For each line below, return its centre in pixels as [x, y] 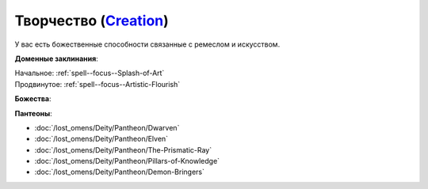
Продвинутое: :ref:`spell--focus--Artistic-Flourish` [97, 84]
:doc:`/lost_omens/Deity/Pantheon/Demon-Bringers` [120, 172]
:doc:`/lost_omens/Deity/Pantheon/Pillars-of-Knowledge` [127, 161]
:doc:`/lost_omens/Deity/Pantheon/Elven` [101, 139]
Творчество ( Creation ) [92, 21]
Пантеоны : [34, 113]
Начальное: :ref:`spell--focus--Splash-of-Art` [90, 73]
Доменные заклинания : [56, 59]
